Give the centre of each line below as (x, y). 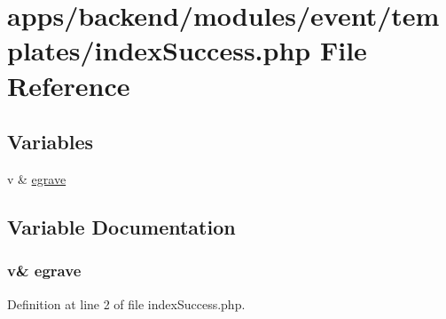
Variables (51, 142)
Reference (69, 85)
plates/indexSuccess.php (159, 50)
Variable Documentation (121, 226)
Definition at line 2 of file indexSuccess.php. (126, 303)
